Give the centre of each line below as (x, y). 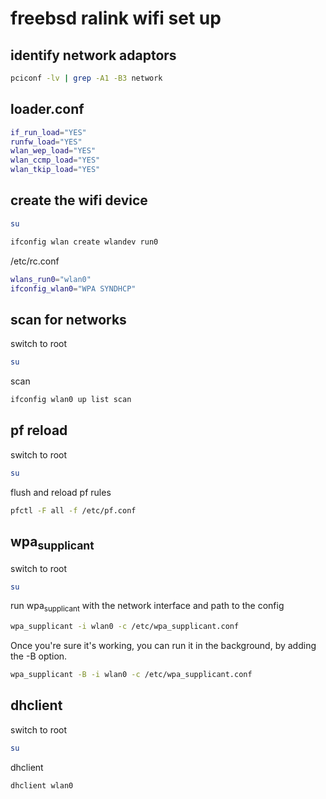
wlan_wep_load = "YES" (53, 151)
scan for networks (68, 319)
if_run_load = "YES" (48, 132)
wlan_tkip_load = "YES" (55, 170)
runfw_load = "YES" (46, 142)
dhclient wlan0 (42, 785)
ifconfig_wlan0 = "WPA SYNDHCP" (73, 288)
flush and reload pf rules (61, 492)
